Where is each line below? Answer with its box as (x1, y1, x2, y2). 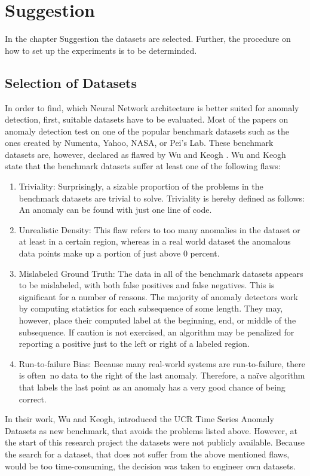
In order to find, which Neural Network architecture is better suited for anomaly (5, 101, 299, 114)
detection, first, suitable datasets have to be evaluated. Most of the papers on (5, 113, 288, 126)
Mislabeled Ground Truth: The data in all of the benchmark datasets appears (19, 267, 303, 279)
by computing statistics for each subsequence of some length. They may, (19, 302, 283, 315)
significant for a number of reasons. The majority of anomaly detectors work (19, 290, 299, 303)
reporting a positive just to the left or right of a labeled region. (19, 337, 250, 350)
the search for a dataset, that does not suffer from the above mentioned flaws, (5, 447, 290, 460)
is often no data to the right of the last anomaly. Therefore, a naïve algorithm (19, 369, 305, 382)
